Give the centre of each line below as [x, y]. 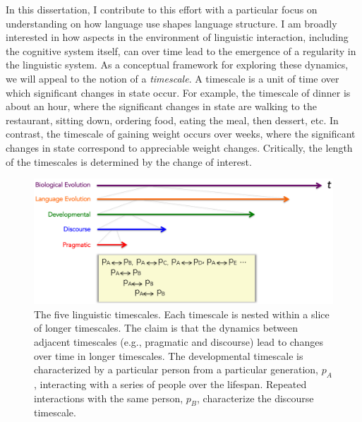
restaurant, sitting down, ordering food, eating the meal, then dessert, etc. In [172, 120]
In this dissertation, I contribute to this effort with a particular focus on [162, 9]
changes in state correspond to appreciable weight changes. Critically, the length [179, 147]
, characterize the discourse [255, 398]
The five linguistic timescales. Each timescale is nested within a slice [182, 314]
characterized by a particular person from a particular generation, [176, 369]
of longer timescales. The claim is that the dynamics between [166, 328]
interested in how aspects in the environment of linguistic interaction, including [177, 37]
